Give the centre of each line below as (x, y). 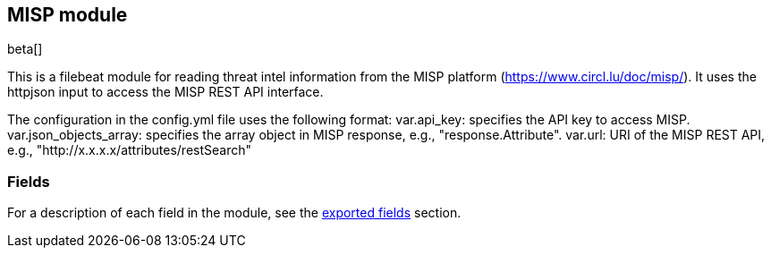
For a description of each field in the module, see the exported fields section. (234, 213)
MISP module (68, 15)
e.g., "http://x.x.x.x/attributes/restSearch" (130, 150)
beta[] (25, 49)
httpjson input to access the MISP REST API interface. (165, 92)
